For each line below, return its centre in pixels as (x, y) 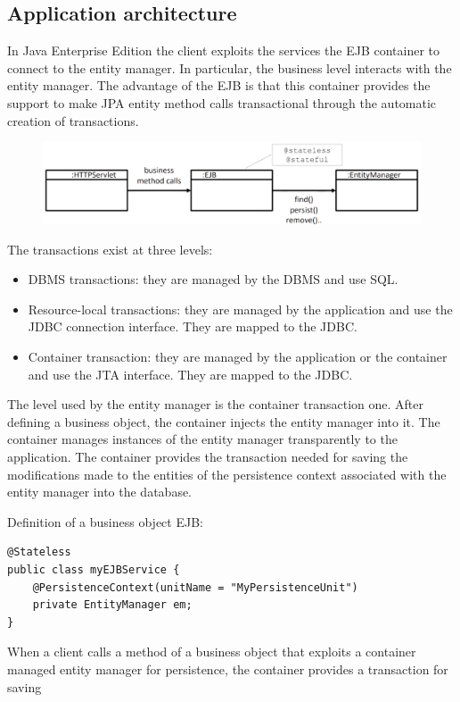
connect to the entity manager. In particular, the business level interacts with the (230, 67)
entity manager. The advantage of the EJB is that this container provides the (219, 85)
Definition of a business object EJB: (105, 521)
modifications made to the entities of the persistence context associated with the (227, 474)
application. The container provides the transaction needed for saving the (208, 457)
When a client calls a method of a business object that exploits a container (212, 652)
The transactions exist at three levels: (110, 249)
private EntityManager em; (112, 605)
